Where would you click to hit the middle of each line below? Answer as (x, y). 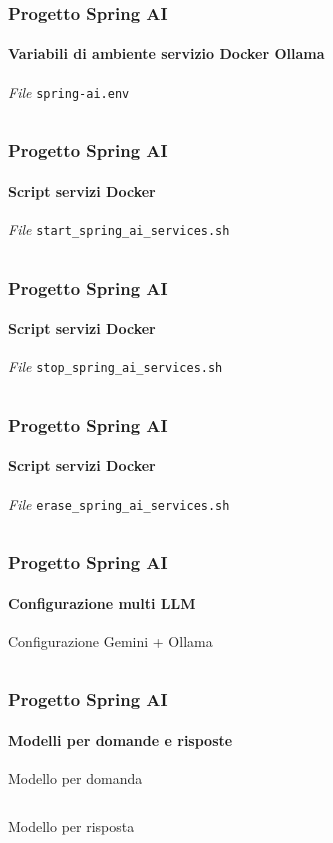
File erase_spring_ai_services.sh (119, 503)
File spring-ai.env (69, 91)
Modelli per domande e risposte (120, 739)
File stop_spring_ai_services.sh (115, 366)
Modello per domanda (75, 778)
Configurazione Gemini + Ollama (110, 640)
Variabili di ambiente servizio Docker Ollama (166, 53)
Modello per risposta (71, 825)
